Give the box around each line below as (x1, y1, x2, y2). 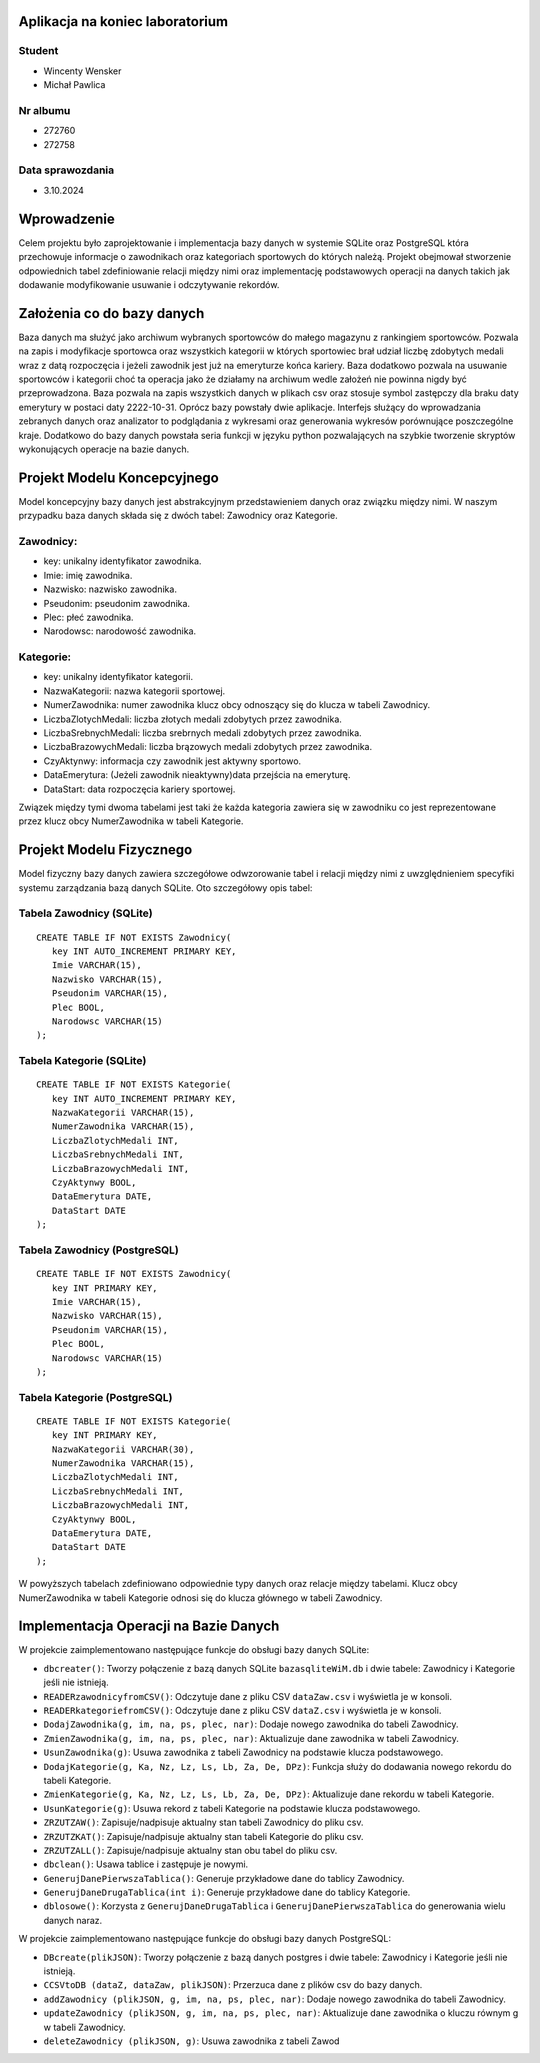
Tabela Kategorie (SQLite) (18, 1054, 147, 1068)
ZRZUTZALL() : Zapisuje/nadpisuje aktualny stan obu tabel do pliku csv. (43, 1844, 338, 1856)
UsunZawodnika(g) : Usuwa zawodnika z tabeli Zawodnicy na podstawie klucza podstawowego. (43, 1746, 444, 1759)
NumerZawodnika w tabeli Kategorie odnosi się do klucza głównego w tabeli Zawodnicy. (18, 1591, 383, 1604)
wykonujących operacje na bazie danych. (18, 443, 190, 455)
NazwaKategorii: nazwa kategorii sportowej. (43, 685, 226, 697)
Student (18, 44, 59, 58)
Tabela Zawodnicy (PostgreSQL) (18, 1243, 179, 1257)
